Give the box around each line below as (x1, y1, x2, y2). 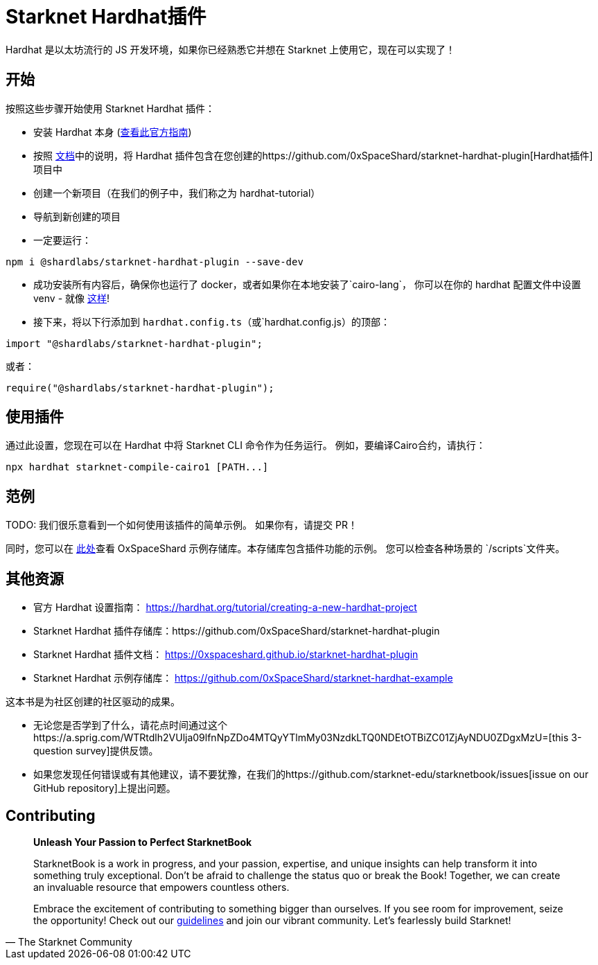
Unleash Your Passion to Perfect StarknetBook (33, 835, 252, 848)
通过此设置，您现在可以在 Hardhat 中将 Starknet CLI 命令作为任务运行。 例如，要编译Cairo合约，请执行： (6, 439, 486, 452)
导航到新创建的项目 (33, 210, 121, 222)
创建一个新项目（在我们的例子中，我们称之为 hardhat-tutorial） (33, 186, 321, 199)
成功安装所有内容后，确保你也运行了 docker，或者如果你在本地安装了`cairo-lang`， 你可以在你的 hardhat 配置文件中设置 (33, 278, 581, 290)
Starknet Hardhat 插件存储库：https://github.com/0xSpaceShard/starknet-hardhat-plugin (33, 625, 440, 637)
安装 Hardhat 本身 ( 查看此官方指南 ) (33, 125, 192, 138)
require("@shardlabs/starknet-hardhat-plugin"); (6, 382, 274, 393)
